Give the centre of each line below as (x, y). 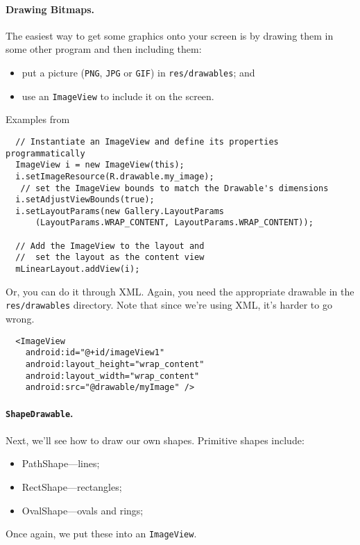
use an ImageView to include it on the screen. (118, 96)
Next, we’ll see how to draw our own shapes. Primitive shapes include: (155, 440)
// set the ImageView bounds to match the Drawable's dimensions (174, 188)
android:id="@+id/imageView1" (95, 353)
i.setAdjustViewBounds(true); (85, 200)
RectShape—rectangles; (72, 486)
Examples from (38, 119)
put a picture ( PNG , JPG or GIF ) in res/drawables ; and (138, 72)
